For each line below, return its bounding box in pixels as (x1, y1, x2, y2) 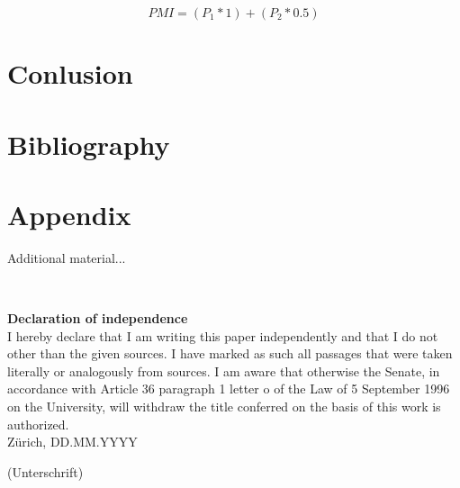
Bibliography (7, 125, 170, 162)
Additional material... (7, 248, 126, 267)
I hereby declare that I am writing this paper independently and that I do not (7, 326, 438, 345)
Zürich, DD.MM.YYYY (7, 432, 138, 451)
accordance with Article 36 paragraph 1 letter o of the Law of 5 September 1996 (7, 379, 450, 398)
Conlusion (7, 55, 133, 92)
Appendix (7, 195, 131, 232)
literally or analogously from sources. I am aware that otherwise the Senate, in (7, 361, 440, 380)
